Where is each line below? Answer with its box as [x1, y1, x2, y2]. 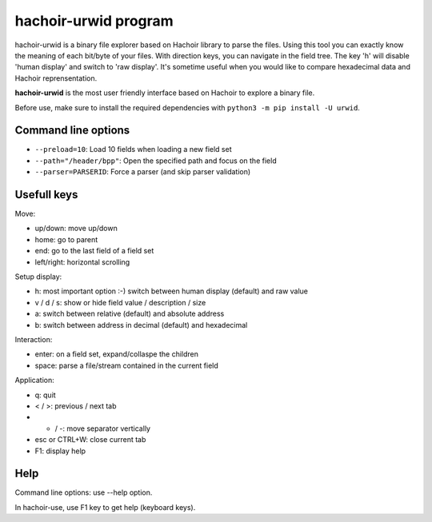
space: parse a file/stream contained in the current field [34, 361, 219, 370]
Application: [14, 376, 55, 385]
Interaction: [14, 335, 53, 344]
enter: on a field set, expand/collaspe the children [34, 349, 199, 359]
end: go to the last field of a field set [34, 246, 154, 256]
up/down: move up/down [34, 224, 118, 233]
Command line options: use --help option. [14, 488, 153, 497]
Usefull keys [14, 188, 78, 201]
